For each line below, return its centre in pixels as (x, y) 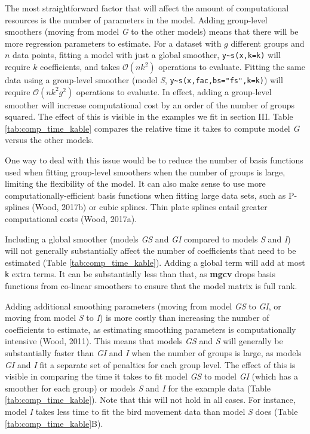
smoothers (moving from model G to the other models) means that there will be (152, 31)
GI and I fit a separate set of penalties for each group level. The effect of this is (150, 364)
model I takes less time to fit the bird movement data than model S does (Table (151, 411)
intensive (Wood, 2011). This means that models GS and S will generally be (144, 341)
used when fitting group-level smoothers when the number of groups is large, (145, 172)
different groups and (268, 43)
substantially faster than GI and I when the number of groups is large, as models (153, 353)
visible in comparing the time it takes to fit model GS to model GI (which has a (151, 376)
